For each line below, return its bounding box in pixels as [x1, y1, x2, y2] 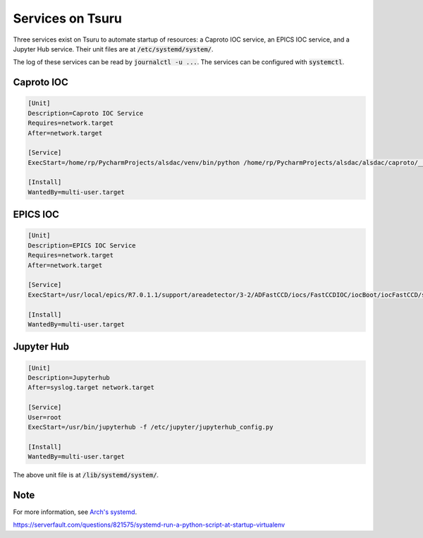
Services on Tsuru [13, 11, 123, 26]
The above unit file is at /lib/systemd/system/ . [13, 471, 159, 479]
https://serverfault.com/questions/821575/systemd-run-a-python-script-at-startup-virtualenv [13, 520, 286, 529]
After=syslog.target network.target [27, 384, 155, 391]
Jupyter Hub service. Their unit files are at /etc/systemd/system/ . [13, 44, 214, 53]
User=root [27, 413, 62, 421]
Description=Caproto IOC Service [27, 109, 144, 117]
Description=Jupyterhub [27, 374, 111, 381]
